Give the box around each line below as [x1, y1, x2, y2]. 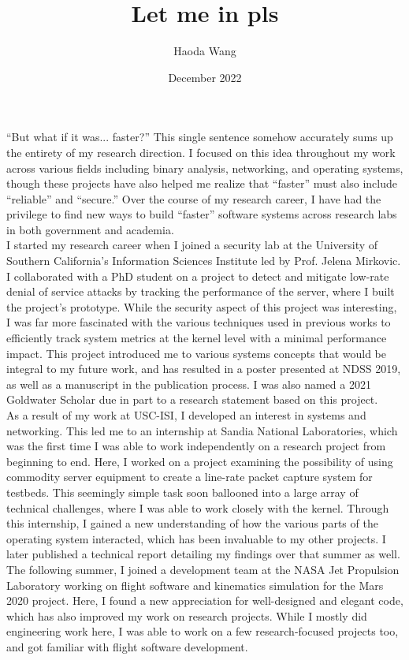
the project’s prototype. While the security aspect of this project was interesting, [6, 298, 397, 315]
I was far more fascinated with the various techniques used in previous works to [6, 314, 391, 330]
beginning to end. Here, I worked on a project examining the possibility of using [6, 453, 393, 469]
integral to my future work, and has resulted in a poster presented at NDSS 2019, [6, 360, 401, 377]
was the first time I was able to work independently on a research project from [6, 438, 386, 454]
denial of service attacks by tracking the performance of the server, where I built [6, 283, 395, 300]
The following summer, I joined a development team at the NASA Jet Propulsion [6, 561, 400, 577]
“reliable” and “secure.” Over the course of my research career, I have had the [6, 190, 381, 207]
